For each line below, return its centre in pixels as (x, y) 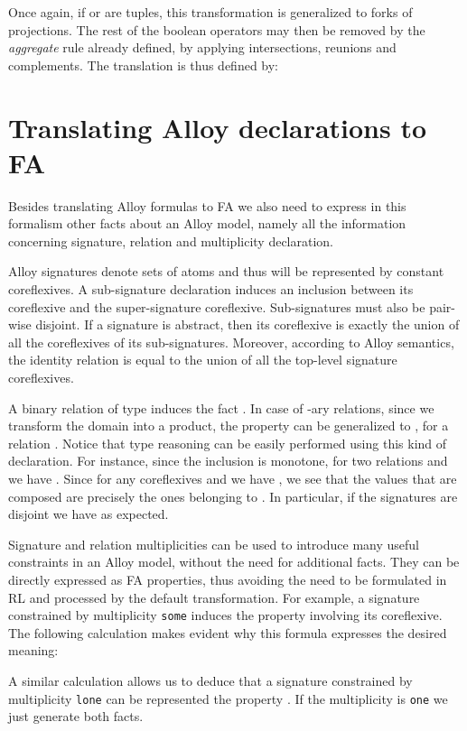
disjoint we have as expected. (89, 514)
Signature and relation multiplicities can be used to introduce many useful (214, 544)
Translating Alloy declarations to (218, 127)
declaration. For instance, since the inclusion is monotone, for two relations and (228, 461)
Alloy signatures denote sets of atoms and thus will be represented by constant (226, 271)
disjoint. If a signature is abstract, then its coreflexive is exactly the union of (248, 324)
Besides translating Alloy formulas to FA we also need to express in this (207, 205)
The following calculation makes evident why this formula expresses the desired (228, 632)
